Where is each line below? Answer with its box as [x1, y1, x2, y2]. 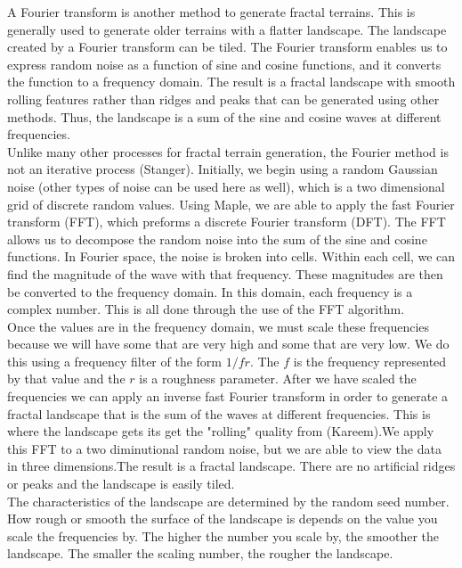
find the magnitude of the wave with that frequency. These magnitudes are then [7, 264, 443, 283]
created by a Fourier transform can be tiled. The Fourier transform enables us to [7, 37, 448, 56]
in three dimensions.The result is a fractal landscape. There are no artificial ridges [7, 457, 456, 475]
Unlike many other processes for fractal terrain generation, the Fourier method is [7, 142, 449, 161]
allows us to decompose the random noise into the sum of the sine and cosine [7, 229, 427, 248]
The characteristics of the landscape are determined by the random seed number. [7, 491, 450, 510]
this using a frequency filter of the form [7, 351, 223, 370]
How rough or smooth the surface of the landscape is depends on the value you [7, 509, 438, 528]
